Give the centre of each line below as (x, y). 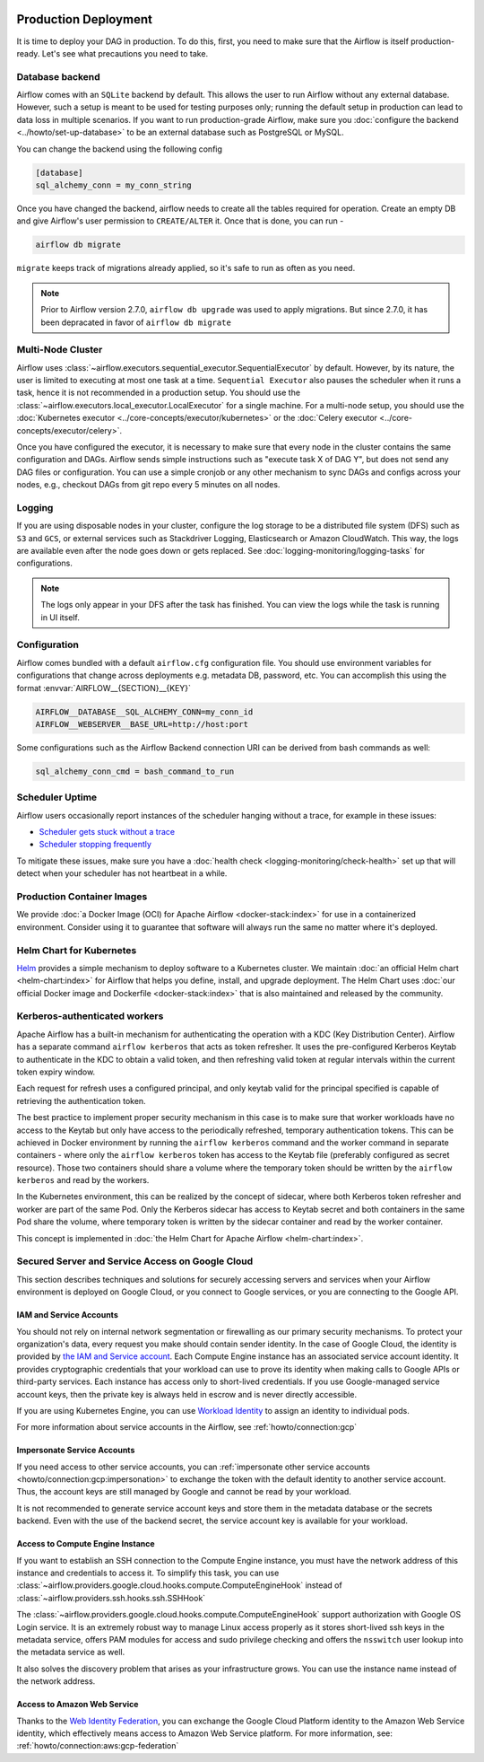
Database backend (58, 76)
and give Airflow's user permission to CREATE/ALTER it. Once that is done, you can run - (180, 221)
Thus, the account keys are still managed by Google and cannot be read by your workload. (184, 1492)
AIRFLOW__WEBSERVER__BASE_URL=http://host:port (142, 724)
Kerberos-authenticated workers (90, 1016)
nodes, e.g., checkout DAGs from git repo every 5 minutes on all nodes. (148, 485)
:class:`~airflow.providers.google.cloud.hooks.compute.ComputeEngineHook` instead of (179, 1585)
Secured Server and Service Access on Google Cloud (135, 1261)
